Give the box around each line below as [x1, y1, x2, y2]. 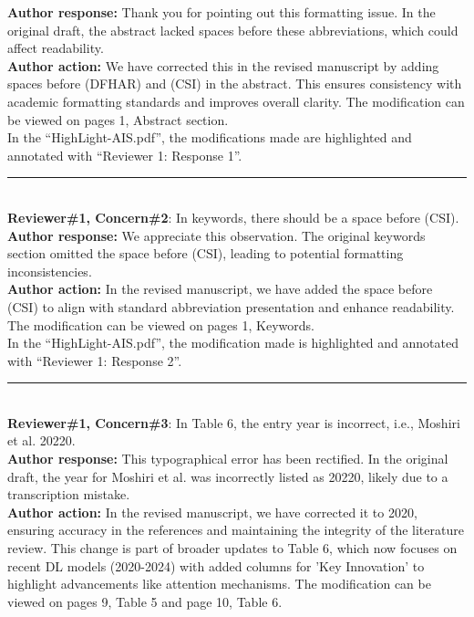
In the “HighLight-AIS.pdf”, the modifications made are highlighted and [7, 128, 412, 147]
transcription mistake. [7, 485, 130, 504]
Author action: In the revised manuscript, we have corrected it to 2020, [7, 502, 417, 521]
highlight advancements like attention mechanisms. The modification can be [7, 574, 431, 593]
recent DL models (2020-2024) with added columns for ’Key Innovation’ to [7, 556, 425, 575]
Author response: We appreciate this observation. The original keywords [7, 225, 426, 245]
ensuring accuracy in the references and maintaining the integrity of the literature [7, 520, 464, 539]
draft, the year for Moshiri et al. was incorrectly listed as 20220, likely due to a [7, 466, 448, 486]
